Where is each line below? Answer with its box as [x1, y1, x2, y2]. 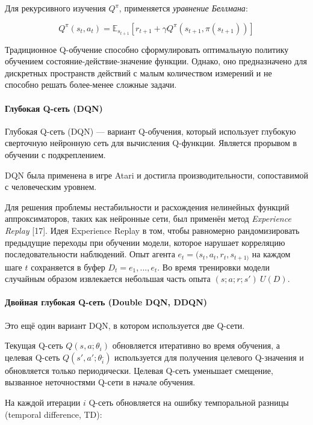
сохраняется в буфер [31, 260, 105, 273]
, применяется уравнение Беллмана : [119, 2, 248, 14]
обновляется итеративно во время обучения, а [112, 339, 280, 352]
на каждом [252, 248, 291, 260]
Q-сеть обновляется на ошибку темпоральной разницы [88, 396, 289, 409]
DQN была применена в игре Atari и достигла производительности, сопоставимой [5, 168, 308, 181]
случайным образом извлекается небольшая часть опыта [5, 272, 211, 285]
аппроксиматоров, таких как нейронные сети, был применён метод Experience [5, 212, 291, 225]
